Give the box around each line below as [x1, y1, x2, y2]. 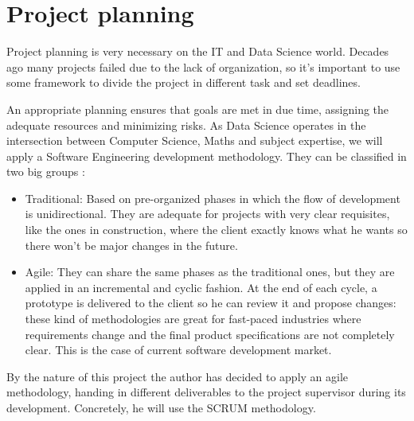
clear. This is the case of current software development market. [25, 341, 332, 358]
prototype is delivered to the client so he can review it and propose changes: [25, 294, 396, 311]
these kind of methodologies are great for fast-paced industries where [25, 310, 361, 327]
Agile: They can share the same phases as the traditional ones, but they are [25, 263, 395, 280]
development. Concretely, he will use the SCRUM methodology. [6, 400, 316, 415]
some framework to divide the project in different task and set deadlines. [6, 74, 361, 91]
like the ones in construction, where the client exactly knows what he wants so [25, 221, 408, 238]
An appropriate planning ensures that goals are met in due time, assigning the [6, 100, 389, 117]
